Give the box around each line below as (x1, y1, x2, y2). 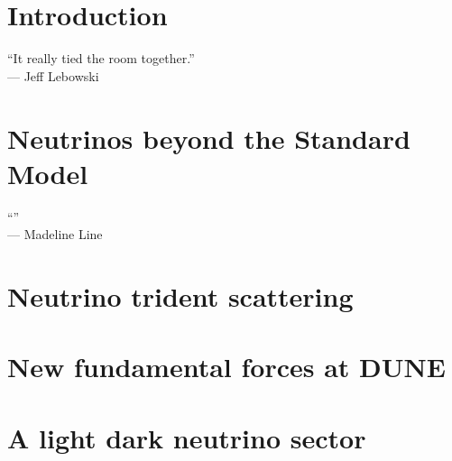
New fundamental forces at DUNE (7, 348, 446, 385)
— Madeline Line (7, 225, 103, 244)
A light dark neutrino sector (7, 419, 366, 456)
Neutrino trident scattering (7, 278, 354, 314)
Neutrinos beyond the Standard (7, 119, 410, 156)
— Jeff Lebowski (7, 66, 99, 85)
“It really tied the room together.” (7, 49, 195, 68)
